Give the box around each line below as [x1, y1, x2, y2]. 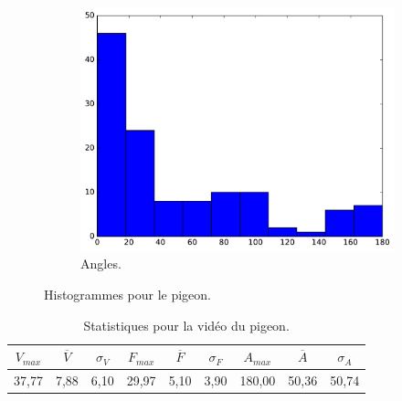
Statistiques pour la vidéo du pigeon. [83, 315, 290, 334]
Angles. [80, 254, 122, 273]
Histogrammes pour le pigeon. [44, 284, 212, 303]
